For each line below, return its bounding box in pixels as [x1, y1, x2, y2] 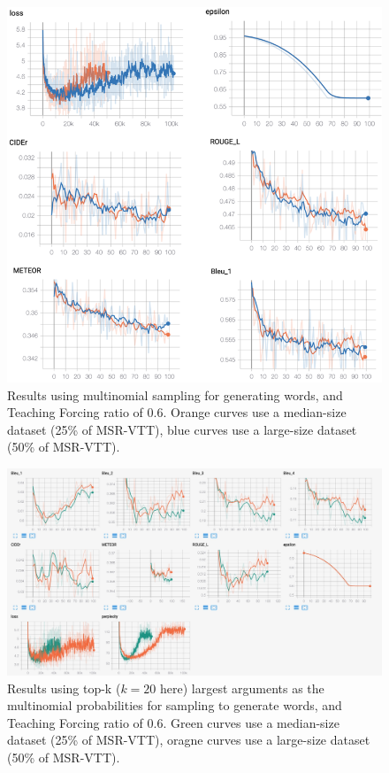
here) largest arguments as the [159, 678, 324, 697]
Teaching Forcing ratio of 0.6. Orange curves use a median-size [7, 403, 347, 421]
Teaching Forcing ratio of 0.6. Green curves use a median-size [7, 713, 339, 731]
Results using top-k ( [7, 678, 121, 697]
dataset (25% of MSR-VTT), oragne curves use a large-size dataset [7, 730, 370, 749]
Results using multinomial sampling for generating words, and [7, 385, 343, 404]
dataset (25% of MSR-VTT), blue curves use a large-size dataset [7, 420, 357, 438]
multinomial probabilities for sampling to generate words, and [7, 696, 342, 715]
